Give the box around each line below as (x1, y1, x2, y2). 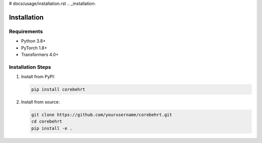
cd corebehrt (31, 119, 63, 124)
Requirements (9, 28, 43, 35)
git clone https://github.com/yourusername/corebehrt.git (31, 112, 172, 118)
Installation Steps (9, 63, 51, 70)
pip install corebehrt (31, 87, 85, 92)
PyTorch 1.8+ (21, 45, 48, 51)
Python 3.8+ (21, 38, 46, 44)
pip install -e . (31, 126, 73, 131)
